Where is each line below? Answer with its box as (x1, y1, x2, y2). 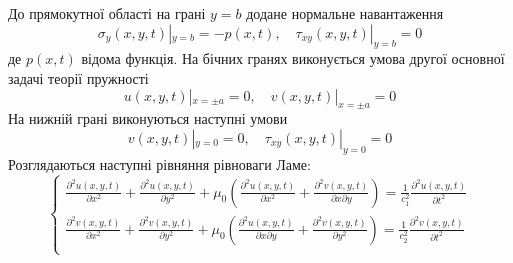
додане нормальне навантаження (246, 3, 444, 23)
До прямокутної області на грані (8, 3, 206, 23)
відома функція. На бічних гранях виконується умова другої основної (81, 48, 505, 69)
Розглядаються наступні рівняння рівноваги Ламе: (8, 153, 311, 174)
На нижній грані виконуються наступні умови (8, 108, 288, 129)
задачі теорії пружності (8, 67, 149, 88)
